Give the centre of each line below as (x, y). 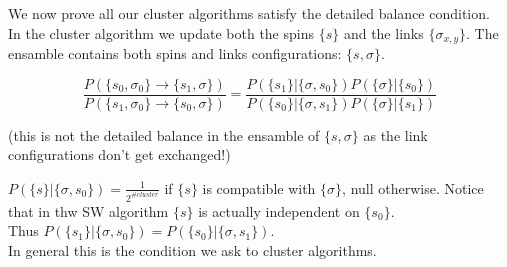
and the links (383, 32)
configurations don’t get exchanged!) (119, 154)
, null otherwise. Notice (413, 187)
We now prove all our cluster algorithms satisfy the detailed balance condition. (249, 13)
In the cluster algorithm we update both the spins (161, 32)
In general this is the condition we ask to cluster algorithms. (192, 249)
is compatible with (259, 187)
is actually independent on (279, 210)
